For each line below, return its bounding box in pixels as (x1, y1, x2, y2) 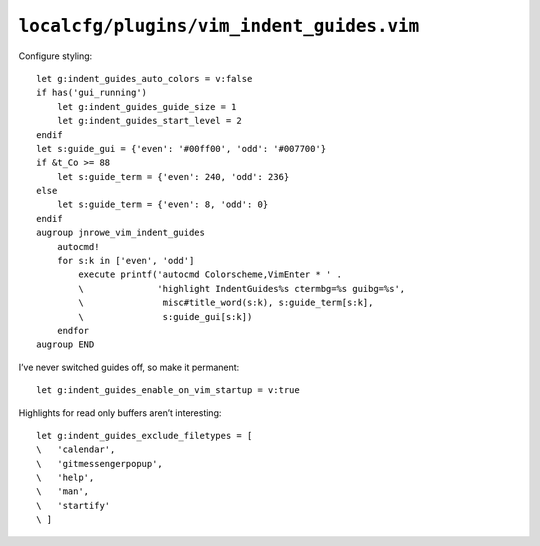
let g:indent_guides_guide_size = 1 (56, 101, 237, 112)
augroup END (36, 339, 95, 350)
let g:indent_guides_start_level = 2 (56, 115, 242, 127)
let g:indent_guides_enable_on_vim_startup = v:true (36, 385, 300, 396)
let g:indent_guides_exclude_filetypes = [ (36, 430, 253, 441)
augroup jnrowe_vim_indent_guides (36, 227, 205, 239)
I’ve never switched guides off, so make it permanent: (18, 361, 240, 373)
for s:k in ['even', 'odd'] (56, 255, 195, 267)
